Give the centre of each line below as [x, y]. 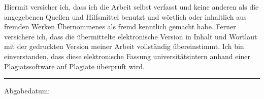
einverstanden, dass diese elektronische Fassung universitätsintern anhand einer [127, 56]
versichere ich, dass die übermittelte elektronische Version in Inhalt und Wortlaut [131, 36]
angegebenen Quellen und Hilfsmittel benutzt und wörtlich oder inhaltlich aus [125, 16]
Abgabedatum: [27, 91]
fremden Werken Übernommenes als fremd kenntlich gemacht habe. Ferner [120, 27]
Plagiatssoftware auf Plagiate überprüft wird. [74, 66]
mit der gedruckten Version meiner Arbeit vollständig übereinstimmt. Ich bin [124, 46]
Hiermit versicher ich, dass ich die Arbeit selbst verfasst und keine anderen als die [131, 7]
